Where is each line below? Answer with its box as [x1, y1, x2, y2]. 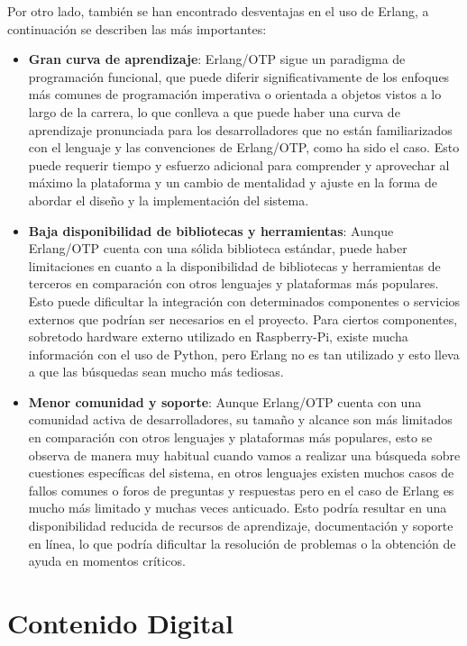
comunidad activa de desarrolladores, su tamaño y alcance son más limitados [28, 410, 453, 429]
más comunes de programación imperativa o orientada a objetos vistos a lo [28, 85, 442, 104]
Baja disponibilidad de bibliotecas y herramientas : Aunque [28, 221, 394, 240]
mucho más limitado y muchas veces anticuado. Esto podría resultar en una [28, 498, 447, 517]
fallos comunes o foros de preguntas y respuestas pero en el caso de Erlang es [28, 480, 454, 499]
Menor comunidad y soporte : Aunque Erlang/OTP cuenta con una [28, 392, 422, 411]
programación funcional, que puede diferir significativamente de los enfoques [28, 67, 450, 86]
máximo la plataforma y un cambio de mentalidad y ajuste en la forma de [28, 173, 438, 192]
